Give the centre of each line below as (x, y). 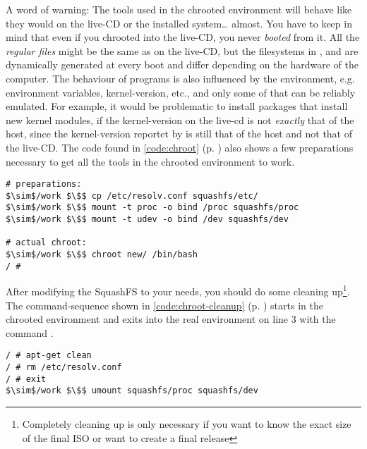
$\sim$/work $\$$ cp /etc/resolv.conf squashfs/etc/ (132, 196)
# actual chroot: (46, 243)
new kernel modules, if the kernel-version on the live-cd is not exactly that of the (180, 119)
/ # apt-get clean (49, 356)
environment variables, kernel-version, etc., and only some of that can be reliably (181, 92)
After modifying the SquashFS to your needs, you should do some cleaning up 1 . (178, 290)
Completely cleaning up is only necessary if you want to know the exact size (187, 424)
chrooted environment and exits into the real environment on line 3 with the (171, 319)
